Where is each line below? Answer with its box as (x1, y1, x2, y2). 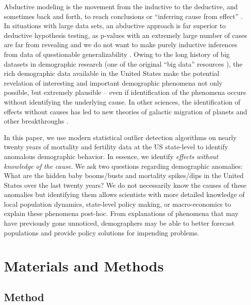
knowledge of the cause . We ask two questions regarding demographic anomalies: (4, 161, 243, 171)
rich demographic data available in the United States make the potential (4, 68, 219, 78)
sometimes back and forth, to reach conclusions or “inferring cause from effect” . (4, 11, 243, 21)
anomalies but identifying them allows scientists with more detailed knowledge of (4, 189, 245, 199)
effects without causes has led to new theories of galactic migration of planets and (4, 106, 247, 116)
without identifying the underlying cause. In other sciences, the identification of (4, 96, 240, 107)
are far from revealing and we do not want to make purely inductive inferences (4, 39, 237, 50)
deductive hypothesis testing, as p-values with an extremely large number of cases (4, 30, 247, 40)
